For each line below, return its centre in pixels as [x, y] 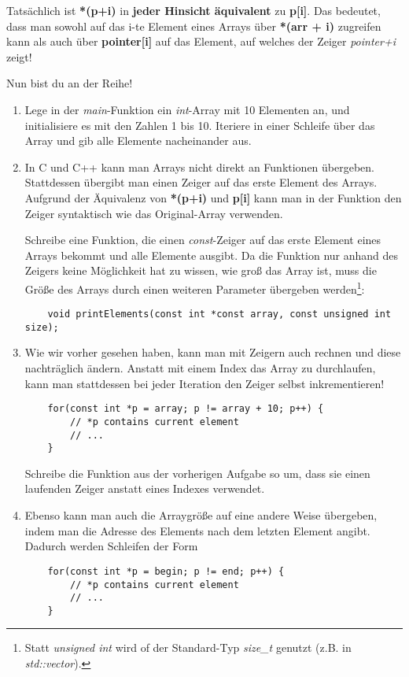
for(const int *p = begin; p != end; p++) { [166, 571]
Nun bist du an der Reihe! [70, 83]
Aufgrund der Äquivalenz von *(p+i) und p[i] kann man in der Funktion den [213, 197]
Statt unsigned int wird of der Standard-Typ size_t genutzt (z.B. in [188, 647]
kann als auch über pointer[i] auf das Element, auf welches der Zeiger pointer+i [201, 41]
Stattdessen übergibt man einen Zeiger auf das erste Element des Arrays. [201, 182]
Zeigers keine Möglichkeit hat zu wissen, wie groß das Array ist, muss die [201, 270]
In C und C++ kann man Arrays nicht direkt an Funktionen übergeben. [200, 166]
